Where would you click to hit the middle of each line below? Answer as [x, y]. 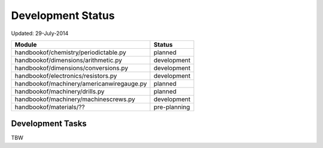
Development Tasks [49, 124]
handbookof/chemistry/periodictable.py [71, 52]
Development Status [63, 15]
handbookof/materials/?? [50, 107]
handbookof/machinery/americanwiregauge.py [81, 83]
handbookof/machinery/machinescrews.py [75, 99]
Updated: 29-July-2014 [40, 33]
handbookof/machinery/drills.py [60, 91]
